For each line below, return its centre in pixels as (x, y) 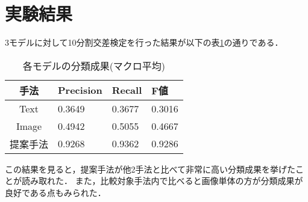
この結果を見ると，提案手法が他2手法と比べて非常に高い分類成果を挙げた (150, 169)
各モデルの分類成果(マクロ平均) (94, 66)
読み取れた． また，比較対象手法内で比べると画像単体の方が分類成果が (162, 181)
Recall (127, 90)
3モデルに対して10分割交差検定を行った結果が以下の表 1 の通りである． (144, 42)
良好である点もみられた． (55, 192)
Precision (80, 90)
